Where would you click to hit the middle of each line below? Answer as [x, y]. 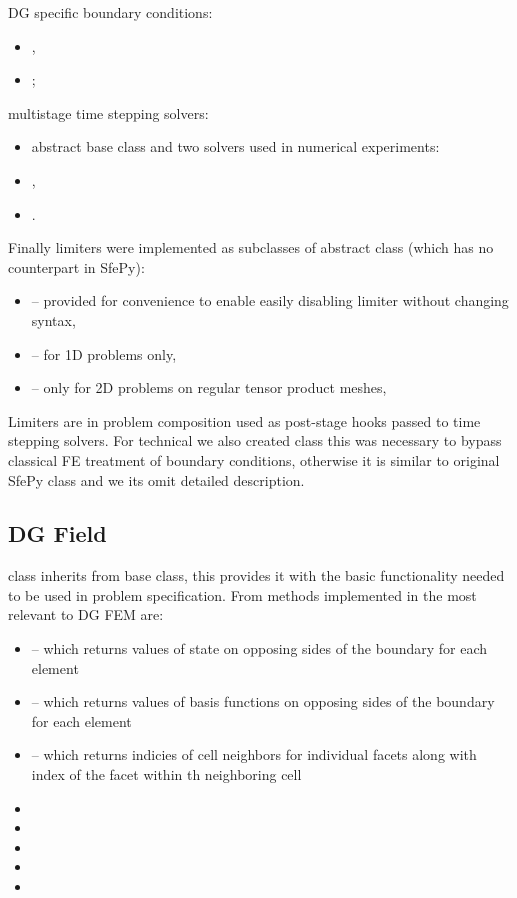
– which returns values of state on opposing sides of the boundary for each [259, 648]
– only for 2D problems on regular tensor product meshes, [209, 387]
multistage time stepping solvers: [108, 112]
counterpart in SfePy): [76, 266]
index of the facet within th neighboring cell [166, 774]
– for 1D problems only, [104, 353]
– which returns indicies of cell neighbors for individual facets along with [254, 754]
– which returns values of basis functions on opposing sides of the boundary [263, 701]
